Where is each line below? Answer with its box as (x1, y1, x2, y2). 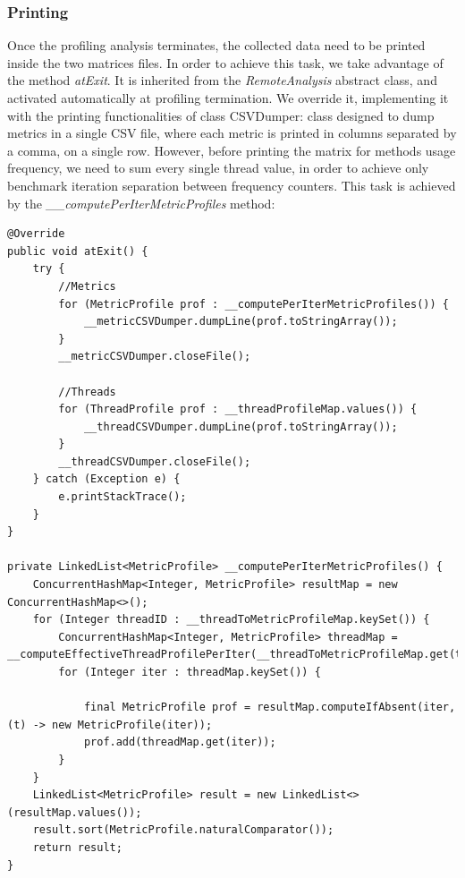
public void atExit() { (7, 244, 148, 258)
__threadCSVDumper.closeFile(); (58, 455, 251, 468)
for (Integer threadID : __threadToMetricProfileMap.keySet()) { (32, 613, 430, 627)
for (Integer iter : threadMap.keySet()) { (58, 666, 321, 678)
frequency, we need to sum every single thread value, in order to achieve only (7, 158, 429, 177)
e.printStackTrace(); (58, 490, 187, 504)
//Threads (58, 385, 116, 398)
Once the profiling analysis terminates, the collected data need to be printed (7, 36, 426, 55)
